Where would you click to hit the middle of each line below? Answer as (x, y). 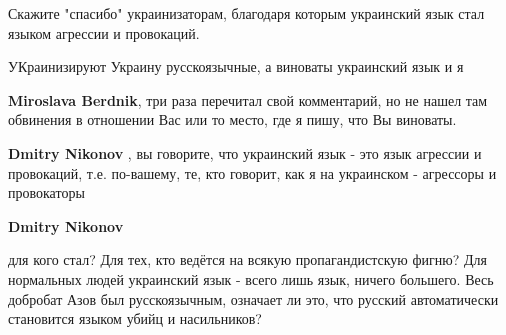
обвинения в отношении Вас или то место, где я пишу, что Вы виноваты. (232, 119)
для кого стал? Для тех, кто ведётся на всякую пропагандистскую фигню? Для (247, 259)
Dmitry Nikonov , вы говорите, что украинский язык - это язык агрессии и (245, 152)
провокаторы (46, 192)
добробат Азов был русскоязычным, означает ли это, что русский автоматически (253, 298)
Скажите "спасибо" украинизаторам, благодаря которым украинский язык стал (246, 13)
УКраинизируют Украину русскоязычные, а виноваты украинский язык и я (236, 66)
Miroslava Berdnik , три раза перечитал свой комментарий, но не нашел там (248, 99)
